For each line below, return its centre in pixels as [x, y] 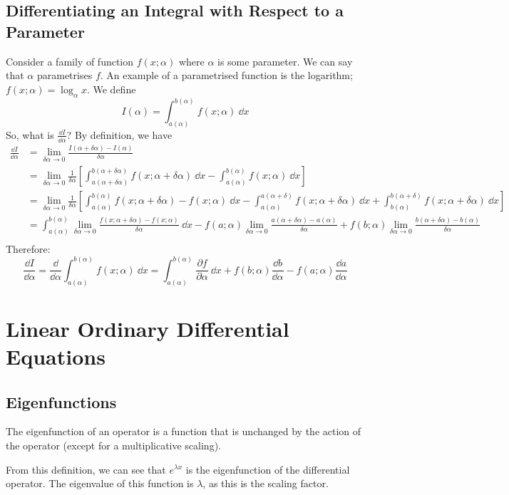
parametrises [65, 75]
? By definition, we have [119, 134]
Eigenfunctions [61, 401]
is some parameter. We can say [285, 61]
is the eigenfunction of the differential [268, 469]
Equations [56, 356]
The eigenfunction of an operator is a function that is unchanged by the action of [184, 431]
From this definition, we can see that [86, 469]
